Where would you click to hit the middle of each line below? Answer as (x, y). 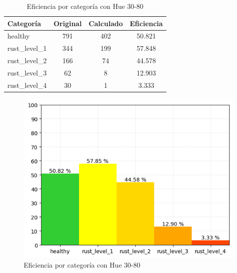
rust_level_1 (27, 48)
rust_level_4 (27, 85)
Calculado (106, 23)
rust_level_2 (27, 60)
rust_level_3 (27, 72)
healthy (19, 36)
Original (68, 23)
